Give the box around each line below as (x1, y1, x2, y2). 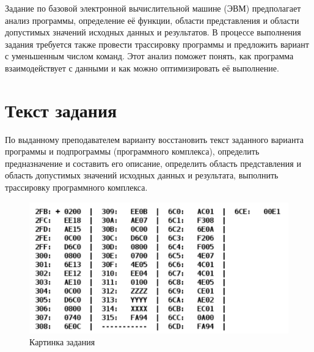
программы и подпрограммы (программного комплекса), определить (5, 145, 260, 158)
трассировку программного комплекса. (5, 181, 148, 194)
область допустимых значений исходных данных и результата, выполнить (5, 169, 279, 182)
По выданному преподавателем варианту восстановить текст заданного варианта (5, 133, 304, 145)
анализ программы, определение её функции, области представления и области (5, 13, 299, 26)
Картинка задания (29, 335, 95, 348)
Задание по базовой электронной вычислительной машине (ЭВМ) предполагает (5, 2, 301, 14)
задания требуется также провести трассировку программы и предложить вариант (5, 37, 309, 50)
